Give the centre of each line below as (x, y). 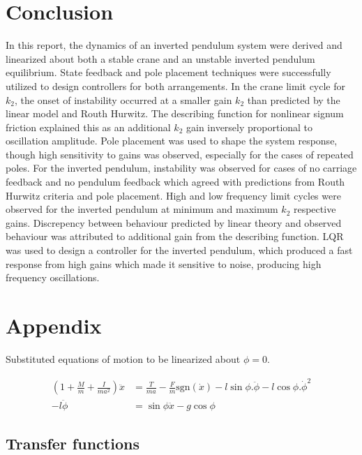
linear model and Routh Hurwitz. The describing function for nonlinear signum (175, 113)
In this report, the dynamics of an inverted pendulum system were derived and (174, 45)
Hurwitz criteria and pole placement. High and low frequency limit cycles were (173, 195)
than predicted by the (294, 99)
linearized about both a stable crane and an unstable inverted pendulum (160, 58)
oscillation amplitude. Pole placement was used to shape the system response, (172, 141)
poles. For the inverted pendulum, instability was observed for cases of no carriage (181, 168)
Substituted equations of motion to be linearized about (123, 358)
